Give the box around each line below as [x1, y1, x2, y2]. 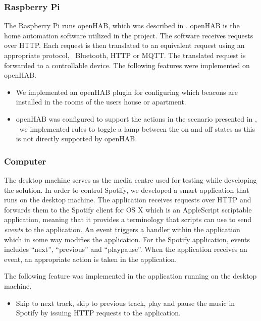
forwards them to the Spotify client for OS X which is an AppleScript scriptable [4, 204, 252, 215]
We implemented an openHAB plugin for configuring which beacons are [16, 86, 238, 97]
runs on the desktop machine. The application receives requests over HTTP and [4, 194, 251, 205]
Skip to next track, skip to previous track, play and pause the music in [16, 297, 235, 308]
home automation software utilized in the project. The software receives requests [4, 30, 253, 40]
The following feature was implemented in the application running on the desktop [4, 271, 257, 281]
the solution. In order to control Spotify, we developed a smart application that [4, 184, 249, 195]
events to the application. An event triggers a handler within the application [4, 224, 240, 234]
